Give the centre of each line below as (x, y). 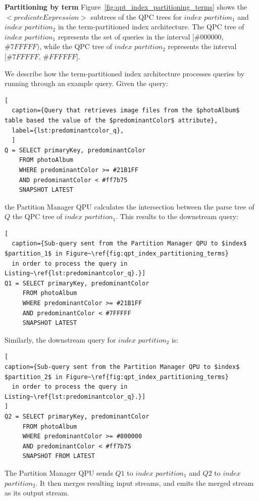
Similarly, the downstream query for (60, 339)
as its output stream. (37, 493)
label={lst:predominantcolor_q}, (68, 130)
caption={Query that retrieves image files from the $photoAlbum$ (126, 111)
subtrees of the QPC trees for (136, 16)
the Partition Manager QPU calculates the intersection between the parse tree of (129, 206)
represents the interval (202, 46)
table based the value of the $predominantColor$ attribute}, (111, 120)
